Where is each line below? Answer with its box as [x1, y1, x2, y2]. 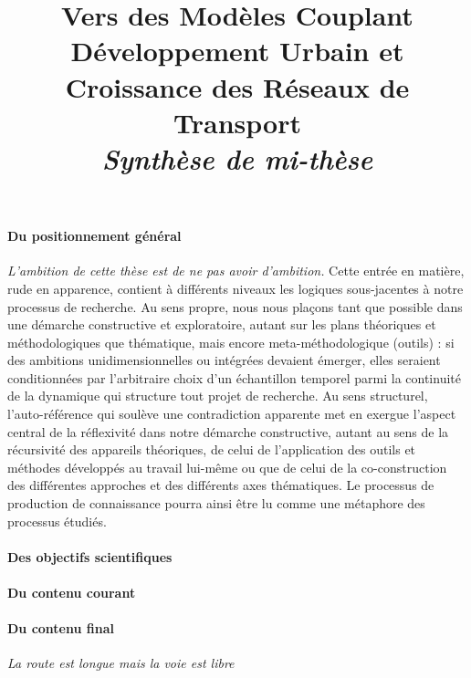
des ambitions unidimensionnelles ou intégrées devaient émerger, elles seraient [7, 350, 441, 370]
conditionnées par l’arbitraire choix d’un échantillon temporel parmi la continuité [7, 368, 461, 387]
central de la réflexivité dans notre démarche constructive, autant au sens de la [7, 422, 449, 441]
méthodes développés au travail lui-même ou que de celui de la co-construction [7, 457, 447, 476]
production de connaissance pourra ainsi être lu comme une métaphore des [7, 494, 425, 513]
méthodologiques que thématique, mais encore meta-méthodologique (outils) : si [7, 332, 455, 351]
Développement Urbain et [70, 32, 404, 69]
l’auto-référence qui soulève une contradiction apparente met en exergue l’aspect [7, 404, 456, 423]
